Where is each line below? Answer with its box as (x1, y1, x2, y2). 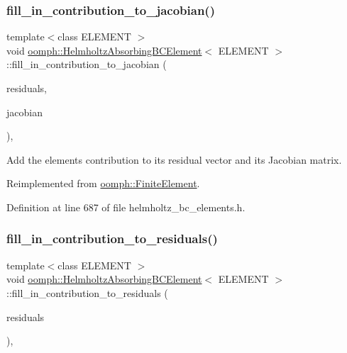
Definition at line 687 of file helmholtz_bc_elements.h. (6, 199, 246, 214)
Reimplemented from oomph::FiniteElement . (6, 176, 200, 191)
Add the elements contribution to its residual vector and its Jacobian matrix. (6, 152, 342, 167)
